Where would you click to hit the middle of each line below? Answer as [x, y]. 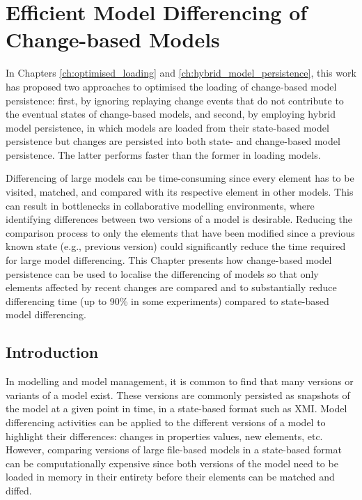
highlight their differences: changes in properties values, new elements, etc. [164, 436]
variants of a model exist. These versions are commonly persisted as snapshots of [178, 394]
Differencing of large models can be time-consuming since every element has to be [180, 178]
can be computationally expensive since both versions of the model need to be [172, 463]
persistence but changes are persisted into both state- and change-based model [173, 141]
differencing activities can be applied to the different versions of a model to [166, 422]
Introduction [52, 352]
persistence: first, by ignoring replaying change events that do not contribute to [175, 100]
